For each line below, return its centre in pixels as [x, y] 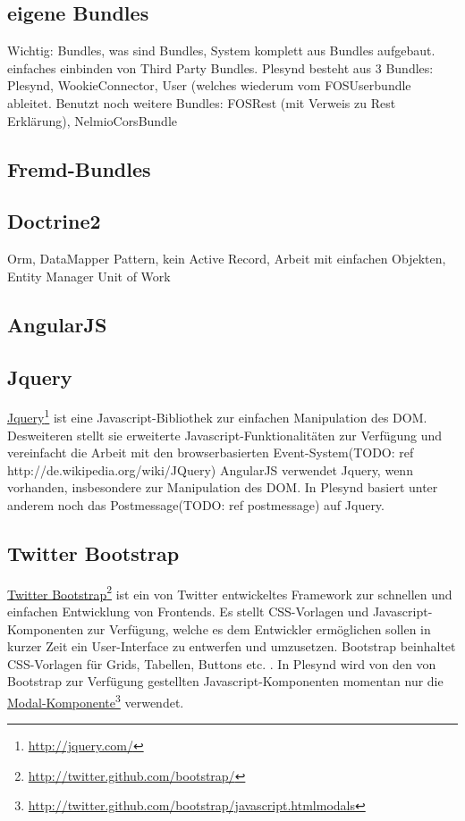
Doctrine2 [54, 221]
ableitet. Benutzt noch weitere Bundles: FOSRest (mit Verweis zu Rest [202, 102]
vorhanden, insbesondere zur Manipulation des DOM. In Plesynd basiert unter [223, 487]
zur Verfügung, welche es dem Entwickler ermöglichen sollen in [259, 628]
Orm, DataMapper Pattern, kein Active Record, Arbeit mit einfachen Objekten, [227, 259]
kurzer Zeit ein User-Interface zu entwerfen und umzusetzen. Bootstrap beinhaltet [232, 646]
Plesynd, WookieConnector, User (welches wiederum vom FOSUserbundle [209, 85]
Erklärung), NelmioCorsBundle [93, 120]
